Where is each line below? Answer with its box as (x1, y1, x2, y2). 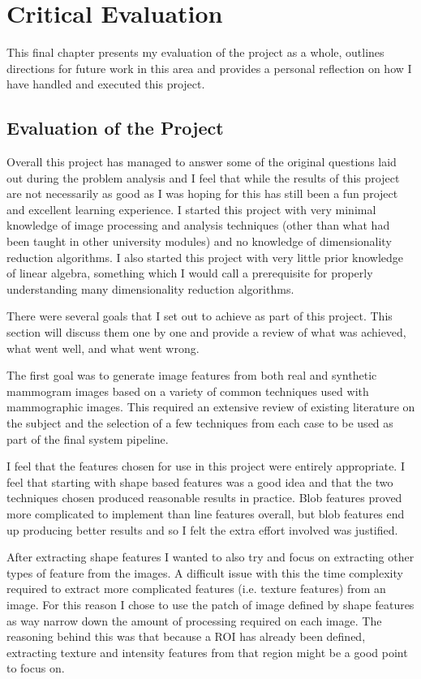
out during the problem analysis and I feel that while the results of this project (6, 169, 400, 186)
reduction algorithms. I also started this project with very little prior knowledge (6, 248, 404, 265)
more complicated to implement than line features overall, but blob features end (6, 505, 405, 522)
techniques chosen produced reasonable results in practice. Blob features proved (6, 489, 402, 506)
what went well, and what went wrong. (6, 339, 200, 356)
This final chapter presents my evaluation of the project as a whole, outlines (6, 44, 384, 61)
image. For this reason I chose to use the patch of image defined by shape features (6, 595, 415, 612)
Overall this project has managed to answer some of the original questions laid (6, 153, 397, 170)
